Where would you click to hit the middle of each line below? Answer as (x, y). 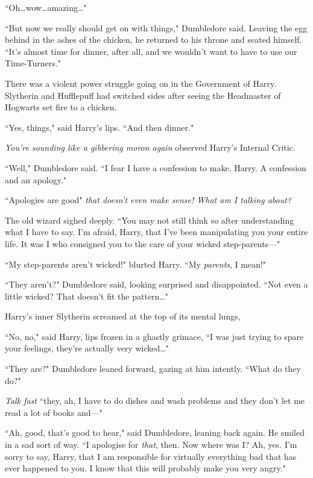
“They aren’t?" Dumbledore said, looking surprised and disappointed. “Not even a (156, 284)
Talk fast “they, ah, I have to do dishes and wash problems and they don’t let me (155, 401)
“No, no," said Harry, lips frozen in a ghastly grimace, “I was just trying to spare (154, 336)
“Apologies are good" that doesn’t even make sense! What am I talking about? (148, 200)
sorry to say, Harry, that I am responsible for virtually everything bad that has (151, 456)
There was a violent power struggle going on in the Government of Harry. (141, 83)
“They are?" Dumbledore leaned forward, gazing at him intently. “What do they (153, 369)
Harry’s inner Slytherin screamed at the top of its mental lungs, (123, 316)
